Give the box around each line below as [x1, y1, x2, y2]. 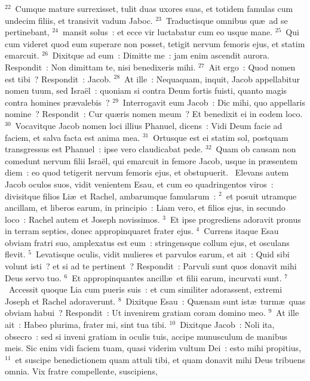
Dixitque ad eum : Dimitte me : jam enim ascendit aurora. [52, 49, 270, 62]
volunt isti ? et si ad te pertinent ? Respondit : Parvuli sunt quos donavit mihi [5, 260, 297, 272]
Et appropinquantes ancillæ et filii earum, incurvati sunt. [72, 271, 282, 284]
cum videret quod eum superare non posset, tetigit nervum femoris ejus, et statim [5, 37, 305, 50]
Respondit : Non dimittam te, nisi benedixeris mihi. [5, 60, 196, 73]
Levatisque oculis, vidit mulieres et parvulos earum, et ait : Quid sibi [35, 248, 290, 260]
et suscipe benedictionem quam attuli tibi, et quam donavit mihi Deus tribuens [15, 353, 306, 365]
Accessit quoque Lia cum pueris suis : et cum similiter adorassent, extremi [8, 283, 283, 296]
